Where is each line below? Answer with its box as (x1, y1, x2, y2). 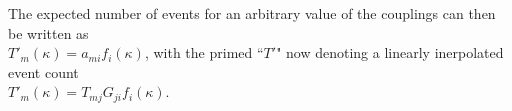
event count (8, 61, 79, 82)
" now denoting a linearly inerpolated (276, 42, 504, 63)
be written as (8, 22, 89, 43)
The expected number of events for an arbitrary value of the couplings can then (8, 3, 496, 23)
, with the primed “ (144, 42, 264, 63)
